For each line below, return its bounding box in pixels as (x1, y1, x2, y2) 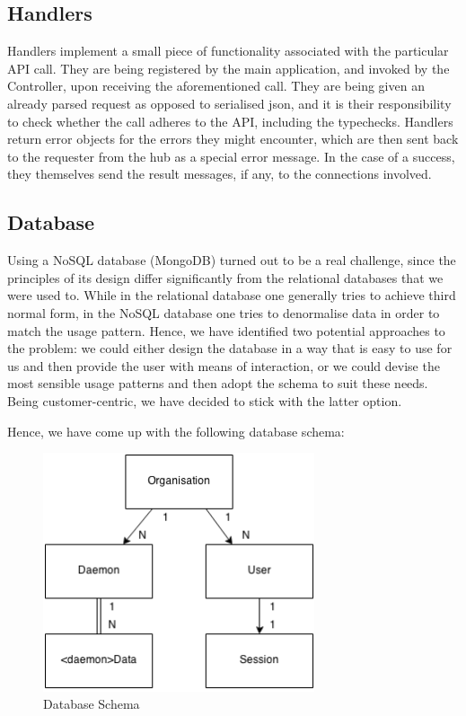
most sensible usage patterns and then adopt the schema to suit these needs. (7, 374, 428, 393)
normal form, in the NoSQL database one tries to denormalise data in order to (7, 303, 440, 322)
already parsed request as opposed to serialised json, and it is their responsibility (7, 93, 452, 112)
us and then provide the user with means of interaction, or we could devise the (7, 356, 440, 375)
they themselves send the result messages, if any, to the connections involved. (7, 164, 432, 183)
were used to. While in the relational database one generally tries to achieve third (7, 286, 456, 305)
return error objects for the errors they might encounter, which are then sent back (7, 129, 459, 148)
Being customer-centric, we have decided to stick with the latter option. (7, 391, 402, 410)
